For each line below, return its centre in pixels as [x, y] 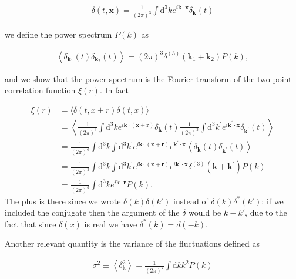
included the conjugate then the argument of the [92, 212]
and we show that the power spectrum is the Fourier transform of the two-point [148, 78]
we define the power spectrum [58, 34]
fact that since [31, 223]
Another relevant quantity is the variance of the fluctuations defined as [132, 243]
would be [205, 212]
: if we [273, 201]
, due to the [266, 212]
